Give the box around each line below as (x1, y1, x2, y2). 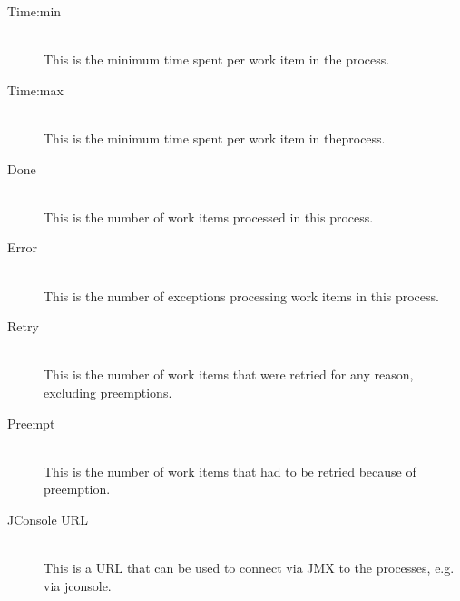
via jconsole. (44, 576, 112, 595)
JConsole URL (7, 509, 88, 528)
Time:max (7, 80, 64, 99)
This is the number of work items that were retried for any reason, (44, 365, 414, 384)
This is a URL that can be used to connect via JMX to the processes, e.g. (44, 558, 455, 577)
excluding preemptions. (44, 382, 172, 401)
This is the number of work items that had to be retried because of (44, 461, 416, 480)
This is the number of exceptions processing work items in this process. (44, 286, 439, 305)
